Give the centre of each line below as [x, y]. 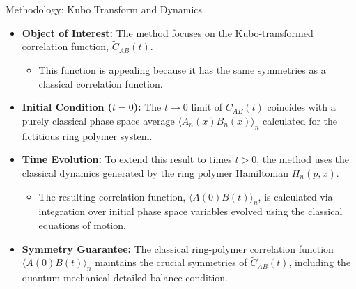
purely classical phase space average [98, 120]
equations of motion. [82, 225]
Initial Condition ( [67, 107]
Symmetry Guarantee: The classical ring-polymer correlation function [178, 248]
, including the [320, 262]
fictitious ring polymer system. [87, 135]
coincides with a [301, 107]
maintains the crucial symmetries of [171, 262]
